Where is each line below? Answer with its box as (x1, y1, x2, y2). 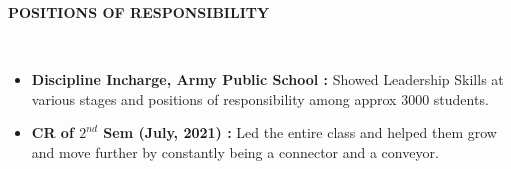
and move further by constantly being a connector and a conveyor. (31, 141, 439, 162)
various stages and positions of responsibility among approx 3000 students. (31, 88, 489, 109)
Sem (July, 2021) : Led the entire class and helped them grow (103, 122, 497, 143)
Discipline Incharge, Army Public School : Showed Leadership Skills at (31, 69, 504, 90)
